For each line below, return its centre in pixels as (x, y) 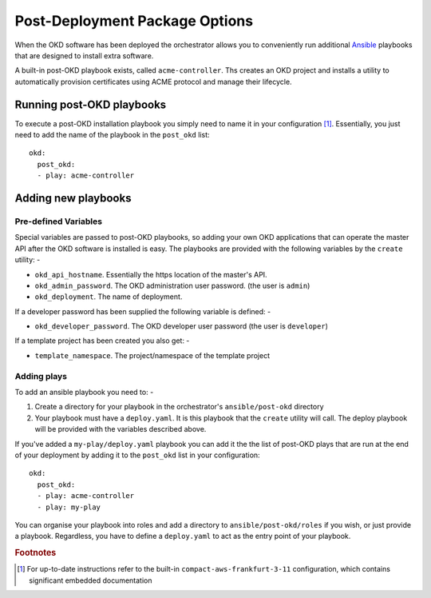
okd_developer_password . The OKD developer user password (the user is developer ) (182, 326)
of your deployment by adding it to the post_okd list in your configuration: (137, 455)
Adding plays (41, 376)
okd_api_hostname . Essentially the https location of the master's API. (151, 274)
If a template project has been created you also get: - (102, 341)
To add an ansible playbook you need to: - (84, 392)
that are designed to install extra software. (84, 55)
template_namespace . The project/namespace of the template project (152, 355)
